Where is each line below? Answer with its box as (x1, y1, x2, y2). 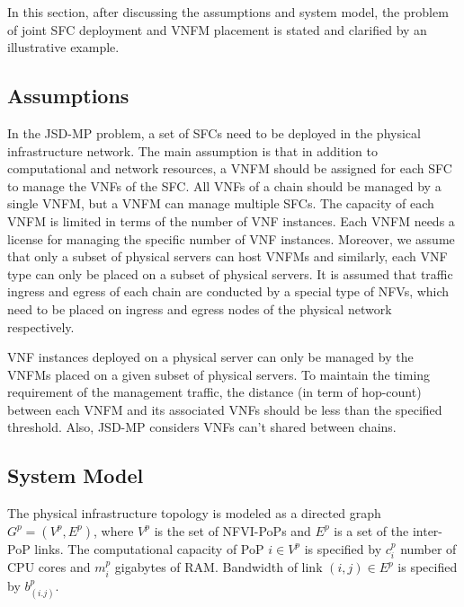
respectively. (7, 317, 75, 336)
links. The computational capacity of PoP (34, 539, 264, 558)
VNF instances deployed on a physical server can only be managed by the (7, 347, 414, 366)
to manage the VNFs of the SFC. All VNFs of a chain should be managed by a (7, 176, 442, 195)
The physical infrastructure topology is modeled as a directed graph (7, 504, 381, 523)
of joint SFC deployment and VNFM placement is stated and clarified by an (7, 20, 427, 39)
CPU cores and (7, 558, 91, 576)
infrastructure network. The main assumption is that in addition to (7, 141, 378, 160)
